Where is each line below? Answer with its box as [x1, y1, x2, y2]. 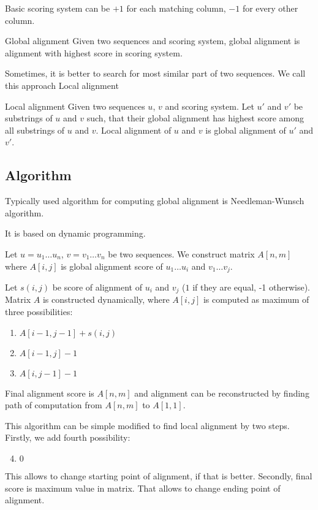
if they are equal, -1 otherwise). [192, 280, 310, 293]
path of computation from [5, 398, 102, 411]
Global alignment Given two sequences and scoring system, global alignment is [5, 34, 300, 47]
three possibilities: [5, 305, 73, 318]
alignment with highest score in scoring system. [5, 46, 183, 59]
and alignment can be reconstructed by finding [134, 386, 309, 399]
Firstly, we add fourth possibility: [5, 431, 131, 444]
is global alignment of [205, 123, 286, 136]
